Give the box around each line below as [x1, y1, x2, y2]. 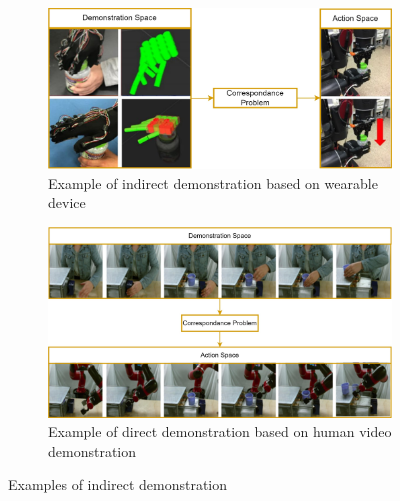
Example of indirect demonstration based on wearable [48, 172, 378, 193]
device [48, 192, 86, 213]
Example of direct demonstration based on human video [48, 421, 392, 442]
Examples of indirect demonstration [8, 474, 228, 495]
